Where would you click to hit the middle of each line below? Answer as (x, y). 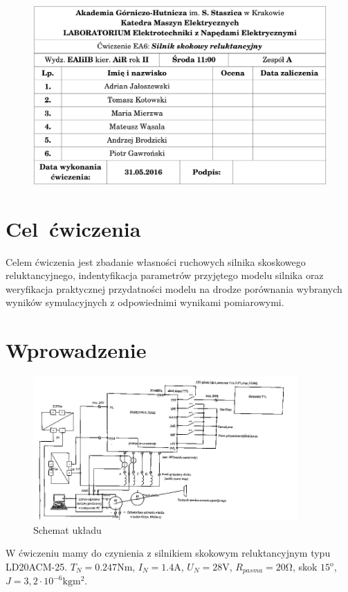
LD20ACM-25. (37, 566)
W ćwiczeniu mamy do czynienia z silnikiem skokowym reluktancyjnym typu (168, 553)
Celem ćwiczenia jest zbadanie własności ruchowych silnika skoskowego (156, 261)
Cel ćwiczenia (73, 228)
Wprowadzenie (76, 350)
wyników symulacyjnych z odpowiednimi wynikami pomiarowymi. (145, 302)
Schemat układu (67, 529)
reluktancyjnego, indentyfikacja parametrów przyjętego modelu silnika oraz (165, 275)
